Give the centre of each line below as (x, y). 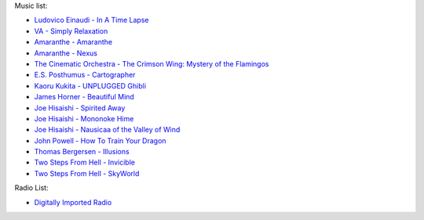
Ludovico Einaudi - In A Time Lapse (91, 20)
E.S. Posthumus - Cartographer (85, 75)
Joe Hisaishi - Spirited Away (80, 108)
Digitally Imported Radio (73, 202)
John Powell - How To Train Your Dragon (100, 140)
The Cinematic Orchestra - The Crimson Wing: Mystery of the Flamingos (152, 63)
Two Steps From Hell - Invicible (84, 162)
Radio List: (31, 188)
